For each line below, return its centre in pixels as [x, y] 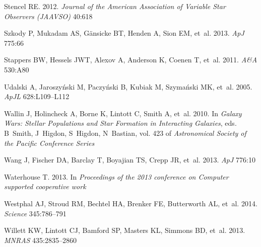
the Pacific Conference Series [49, 143]
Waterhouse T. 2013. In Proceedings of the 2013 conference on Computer [116, 176]
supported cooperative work [45, 186]
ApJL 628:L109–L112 [37, 96]
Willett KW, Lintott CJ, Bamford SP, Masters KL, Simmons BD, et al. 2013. [125, 230]
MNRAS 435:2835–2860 [40, 240]
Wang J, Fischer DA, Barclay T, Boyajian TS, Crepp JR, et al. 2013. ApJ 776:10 [130, 160]
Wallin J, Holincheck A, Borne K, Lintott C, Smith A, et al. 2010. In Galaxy [123, 113]
